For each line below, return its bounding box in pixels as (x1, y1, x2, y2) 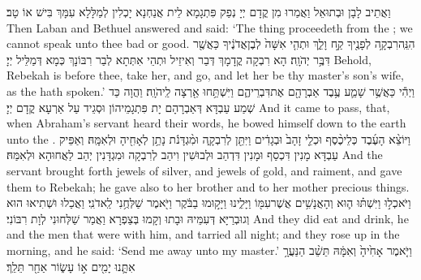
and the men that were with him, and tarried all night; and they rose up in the (6, 226, 400, 243)
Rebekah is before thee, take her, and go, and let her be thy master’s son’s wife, (6, 67, 404, 84)
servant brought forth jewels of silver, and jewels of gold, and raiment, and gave (6, 162, 402, 179)
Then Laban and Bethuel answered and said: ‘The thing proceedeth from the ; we (6, 19, 413, 36)
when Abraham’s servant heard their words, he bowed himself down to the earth (6, 114, 406, 131)
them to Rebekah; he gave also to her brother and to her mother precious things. (6, 178, 410, 195)
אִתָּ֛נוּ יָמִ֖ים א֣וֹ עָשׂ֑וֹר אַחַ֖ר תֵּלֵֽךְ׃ (6, 257, 135, 274)
